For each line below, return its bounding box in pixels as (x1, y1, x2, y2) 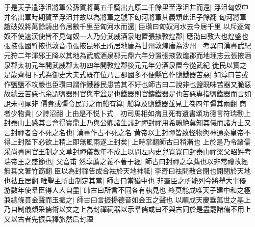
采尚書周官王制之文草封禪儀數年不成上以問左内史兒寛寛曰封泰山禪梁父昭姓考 (4, 146, 251, 156)
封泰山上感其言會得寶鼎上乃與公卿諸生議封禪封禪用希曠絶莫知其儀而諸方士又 (4, 117, 251, 128)
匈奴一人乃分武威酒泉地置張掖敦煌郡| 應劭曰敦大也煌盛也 (65, 30, 249, 41)
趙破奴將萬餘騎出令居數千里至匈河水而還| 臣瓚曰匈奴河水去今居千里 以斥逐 (4, 21, 244, 31)
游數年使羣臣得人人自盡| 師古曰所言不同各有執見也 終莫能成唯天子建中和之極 (4, 185, 251, 195)
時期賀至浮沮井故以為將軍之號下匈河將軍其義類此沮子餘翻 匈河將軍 (31, 11, 247, 22)
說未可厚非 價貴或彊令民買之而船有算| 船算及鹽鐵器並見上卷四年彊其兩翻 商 (4, 98, 246, 108)
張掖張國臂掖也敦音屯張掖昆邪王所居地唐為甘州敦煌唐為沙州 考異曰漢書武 (4, 40, 244, 51)
